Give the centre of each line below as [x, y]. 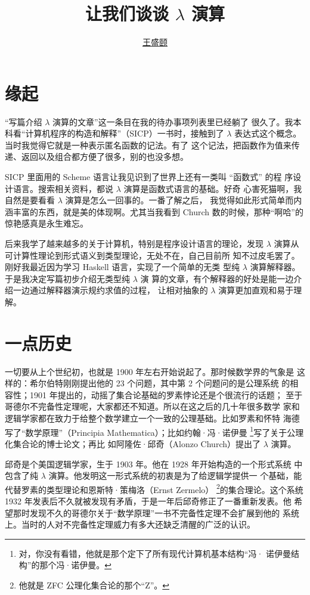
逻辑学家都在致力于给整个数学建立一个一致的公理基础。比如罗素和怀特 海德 [152, 418]
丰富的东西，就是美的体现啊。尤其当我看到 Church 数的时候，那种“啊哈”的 [158, 211]
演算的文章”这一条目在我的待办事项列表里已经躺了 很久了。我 [173, 121]
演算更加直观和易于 [256, 290]
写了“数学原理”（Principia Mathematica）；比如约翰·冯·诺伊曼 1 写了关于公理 [154, 431]
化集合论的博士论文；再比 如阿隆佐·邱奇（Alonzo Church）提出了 [133, 443]
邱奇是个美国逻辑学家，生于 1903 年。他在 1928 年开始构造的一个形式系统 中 [154, 464]
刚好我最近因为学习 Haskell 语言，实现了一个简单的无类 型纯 [123, 267]
